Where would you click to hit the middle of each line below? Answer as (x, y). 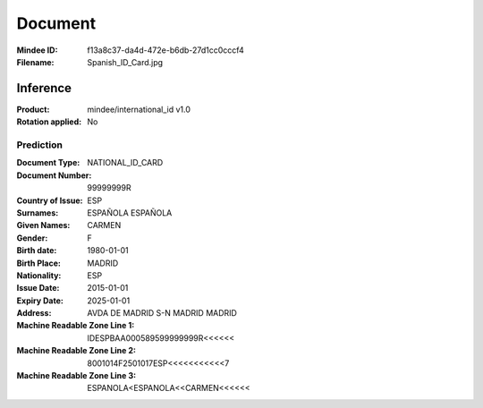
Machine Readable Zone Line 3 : (76, 376)
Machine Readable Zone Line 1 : (76, 326)
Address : (34, 313)
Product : (33, 109)
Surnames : (38, 212)
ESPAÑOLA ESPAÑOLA (130, 212)
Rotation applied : (49, 122)
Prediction (39, 145)
